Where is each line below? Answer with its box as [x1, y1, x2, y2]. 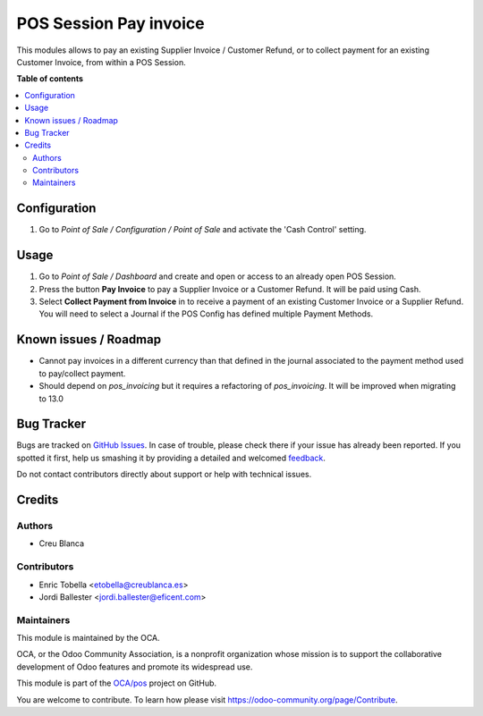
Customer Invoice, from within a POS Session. [16, 56, 187, 67]
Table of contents [16, 73, 84, 84]
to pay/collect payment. [38, 367, 126, 379]
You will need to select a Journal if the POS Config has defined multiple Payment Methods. [38, 308, 374, 319]
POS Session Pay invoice [16, 13, 205, 33]
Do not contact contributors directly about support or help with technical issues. [16, 469, 312, 480]
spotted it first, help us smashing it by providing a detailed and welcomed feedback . [16, 452, 326, 463]
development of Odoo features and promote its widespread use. [16, 661, 253, 672]
